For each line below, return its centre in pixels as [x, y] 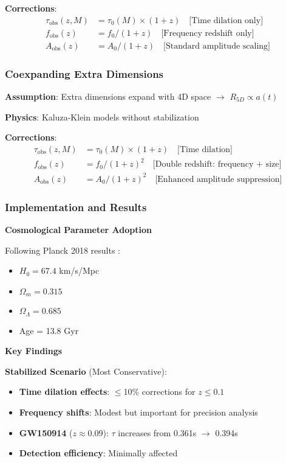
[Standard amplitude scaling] [217, 46]
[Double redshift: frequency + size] [217, 165]
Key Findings [34, 351]
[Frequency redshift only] [208, 33]
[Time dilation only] [226, 20]
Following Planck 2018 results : [63, 250]
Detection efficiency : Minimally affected [98, 453]
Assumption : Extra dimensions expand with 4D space [108, 96]
